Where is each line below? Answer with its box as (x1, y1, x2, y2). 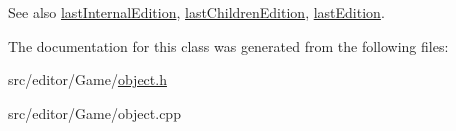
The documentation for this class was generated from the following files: (8, 35, 449, 56)
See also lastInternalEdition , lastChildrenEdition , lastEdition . (8, 2, 385, 22)
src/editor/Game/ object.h (8, 69, 167, 90)
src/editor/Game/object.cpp (8, 102, 181, 123)
